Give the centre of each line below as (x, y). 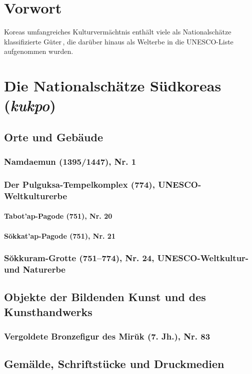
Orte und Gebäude (54, 137)
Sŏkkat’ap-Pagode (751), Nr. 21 (60, 235)
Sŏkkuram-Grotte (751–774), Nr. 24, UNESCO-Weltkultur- (126, 258)
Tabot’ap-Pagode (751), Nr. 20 (58, 216)
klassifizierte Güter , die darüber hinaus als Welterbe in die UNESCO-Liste (119, 41)
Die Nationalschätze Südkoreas (113, 86)
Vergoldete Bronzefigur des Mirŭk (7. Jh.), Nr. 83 (107, 336)
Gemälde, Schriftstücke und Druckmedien (114, 364)
